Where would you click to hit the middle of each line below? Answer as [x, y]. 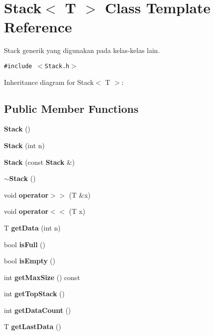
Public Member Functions [71, 108]
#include [18, 66]
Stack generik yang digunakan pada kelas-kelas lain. [82, 50]
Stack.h [57, 66]
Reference [38, 27]
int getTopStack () [34, 294]
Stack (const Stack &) [40, 162]
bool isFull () [25, 244]
